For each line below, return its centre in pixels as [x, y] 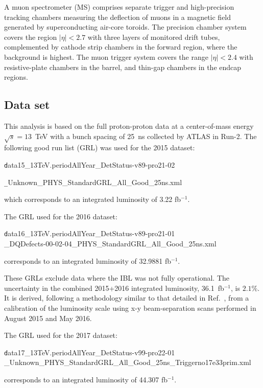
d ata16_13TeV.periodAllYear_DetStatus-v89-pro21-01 [90, 233]
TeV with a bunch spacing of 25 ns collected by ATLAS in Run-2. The [146, 136]
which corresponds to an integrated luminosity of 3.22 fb [93, 199]
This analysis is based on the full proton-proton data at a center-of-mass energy [129, 125]
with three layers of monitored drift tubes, [154, 37]
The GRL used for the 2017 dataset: [61, 335]
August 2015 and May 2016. [48, 318]
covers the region [31, 37]
